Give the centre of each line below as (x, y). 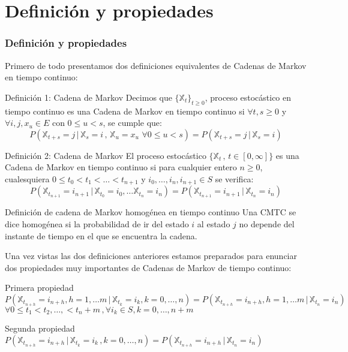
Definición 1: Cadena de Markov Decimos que (88, 97)
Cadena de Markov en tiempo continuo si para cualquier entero (121, 167)
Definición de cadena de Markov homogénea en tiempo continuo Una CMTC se (151, 212)
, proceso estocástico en (248, 97)
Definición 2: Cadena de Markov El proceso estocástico (106, 155)
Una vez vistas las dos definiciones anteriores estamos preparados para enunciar (151, 256)
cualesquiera (27, 178)
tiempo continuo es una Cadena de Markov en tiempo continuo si (125, 111)
